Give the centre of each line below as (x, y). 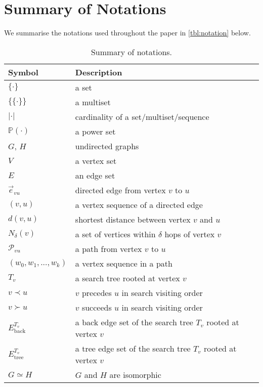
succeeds (97, 307)
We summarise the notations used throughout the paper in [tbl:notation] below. (127, 33)
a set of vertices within (115, 234)
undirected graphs (107, 146)
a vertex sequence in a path (124, 263)
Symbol (23, 72)
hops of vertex (190, 234)
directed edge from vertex (120, 190)
